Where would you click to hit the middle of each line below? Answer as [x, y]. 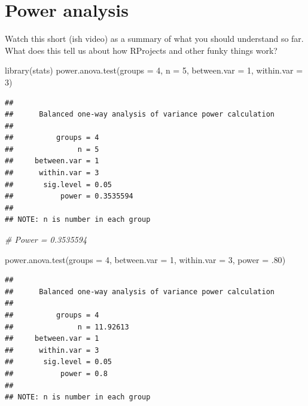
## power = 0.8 [56, 373]
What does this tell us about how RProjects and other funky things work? [141, 50]
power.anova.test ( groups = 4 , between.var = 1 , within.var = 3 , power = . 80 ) [145, 259]
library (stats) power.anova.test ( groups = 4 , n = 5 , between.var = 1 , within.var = [154, 70]
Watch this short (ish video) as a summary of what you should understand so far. [154, 39]
